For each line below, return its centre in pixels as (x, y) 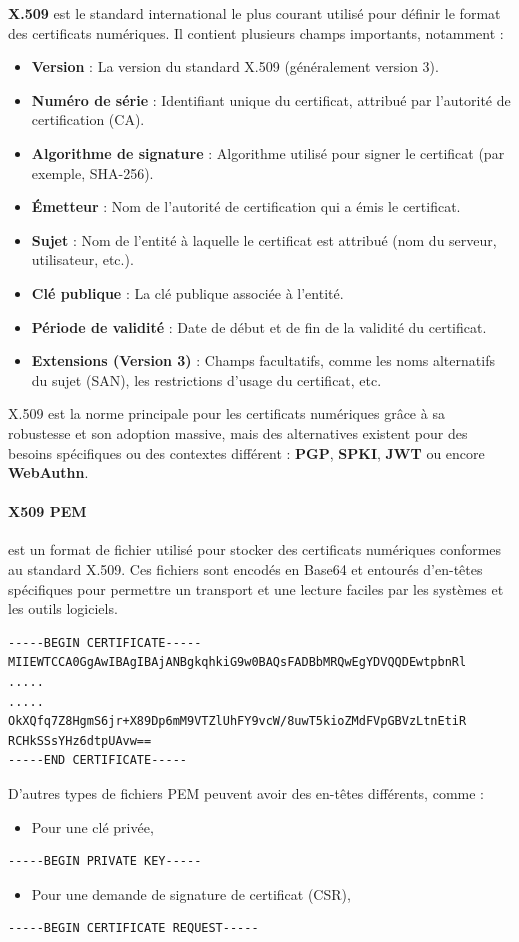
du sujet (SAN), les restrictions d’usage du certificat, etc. (206, 379)
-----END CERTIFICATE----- (97, 760)
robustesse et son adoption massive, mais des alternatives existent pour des (238, 432)
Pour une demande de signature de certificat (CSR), (191, 893)
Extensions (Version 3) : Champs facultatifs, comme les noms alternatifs (263, 360)
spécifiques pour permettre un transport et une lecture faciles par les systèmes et (256, 588)
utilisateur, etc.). (82, 259)
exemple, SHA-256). (92, 172)
